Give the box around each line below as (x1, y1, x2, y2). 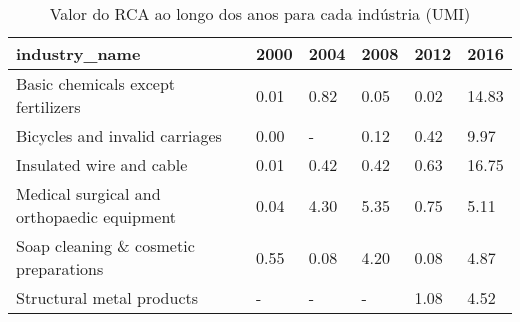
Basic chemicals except (16, 72, 176, 95)
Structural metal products (16, 286, 199, 309)
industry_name (16, 42, 141, 65)
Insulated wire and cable (16, 153, 188, 176)
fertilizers (16, 95, 81, 118)
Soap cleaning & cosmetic (16, 234, 195, 257)
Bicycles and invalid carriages (16, 124, 222, 147)
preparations (16, 257, 104, 280)
